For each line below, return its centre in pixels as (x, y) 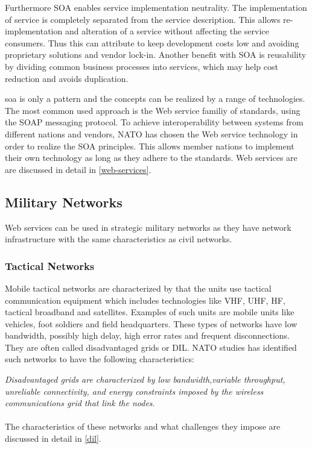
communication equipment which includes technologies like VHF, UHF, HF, (145, 300)
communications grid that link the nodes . (80, 403)
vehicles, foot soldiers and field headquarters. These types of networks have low (151, 323)
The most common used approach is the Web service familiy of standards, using (153, 110)
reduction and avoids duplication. (67, 78)
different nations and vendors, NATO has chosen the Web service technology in (151, 133)
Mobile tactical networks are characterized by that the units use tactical (138, 288)
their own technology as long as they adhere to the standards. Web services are (151, 158)
